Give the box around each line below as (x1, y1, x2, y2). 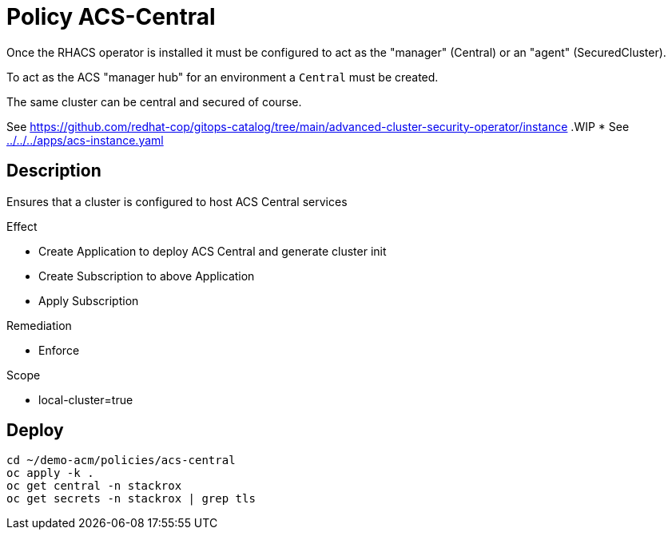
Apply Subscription (38, 293, 139, 308)
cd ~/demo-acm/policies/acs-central (6, 454, 236, 467)
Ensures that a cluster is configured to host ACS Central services (6, 194, 348, 208)
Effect (6, 219, 38, 233)
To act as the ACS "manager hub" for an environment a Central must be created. (6, 69, 439, 84)
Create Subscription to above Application (38, 268, 255, 283)
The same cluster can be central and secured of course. (6, 94, 302, 109)
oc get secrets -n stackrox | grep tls (6, 492, 256, 506)
